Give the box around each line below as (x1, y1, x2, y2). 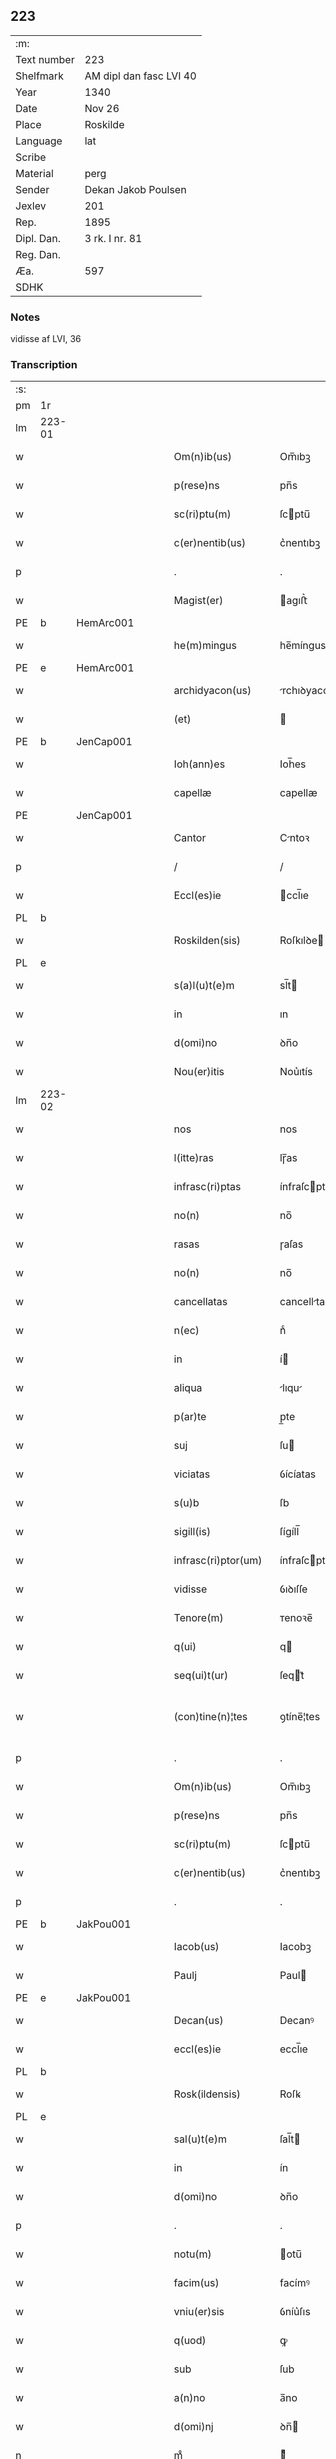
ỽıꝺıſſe (279, 1582, 308, 1596)
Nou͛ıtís (279, 1065, 313, 1079)
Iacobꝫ (279, 1940, 312, 1954)
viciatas (173, 1467, 211, 1481)
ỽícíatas (279, 1467, 317, 1481)
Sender (15, 182, 50, 196)
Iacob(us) (173, 1940, 220, 1954)
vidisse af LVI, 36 (10, 333, 82, 345)
